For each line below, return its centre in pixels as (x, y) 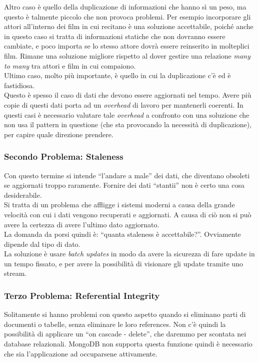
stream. (15, 273)
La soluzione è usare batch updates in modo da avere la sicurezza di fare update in (129, 254)
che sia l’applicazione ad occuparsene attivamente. (81, 353)
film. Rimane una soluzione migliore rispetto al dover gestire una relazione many (127, 55)
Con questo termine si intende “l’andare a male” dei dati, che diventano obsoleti (127, 175)
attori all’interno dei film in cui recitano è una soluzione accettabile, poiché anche (129, 26)
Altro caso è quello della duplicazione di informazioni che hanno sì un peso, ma (125, 7)
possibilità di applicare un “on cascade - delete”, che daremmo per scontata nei (125, 334)
